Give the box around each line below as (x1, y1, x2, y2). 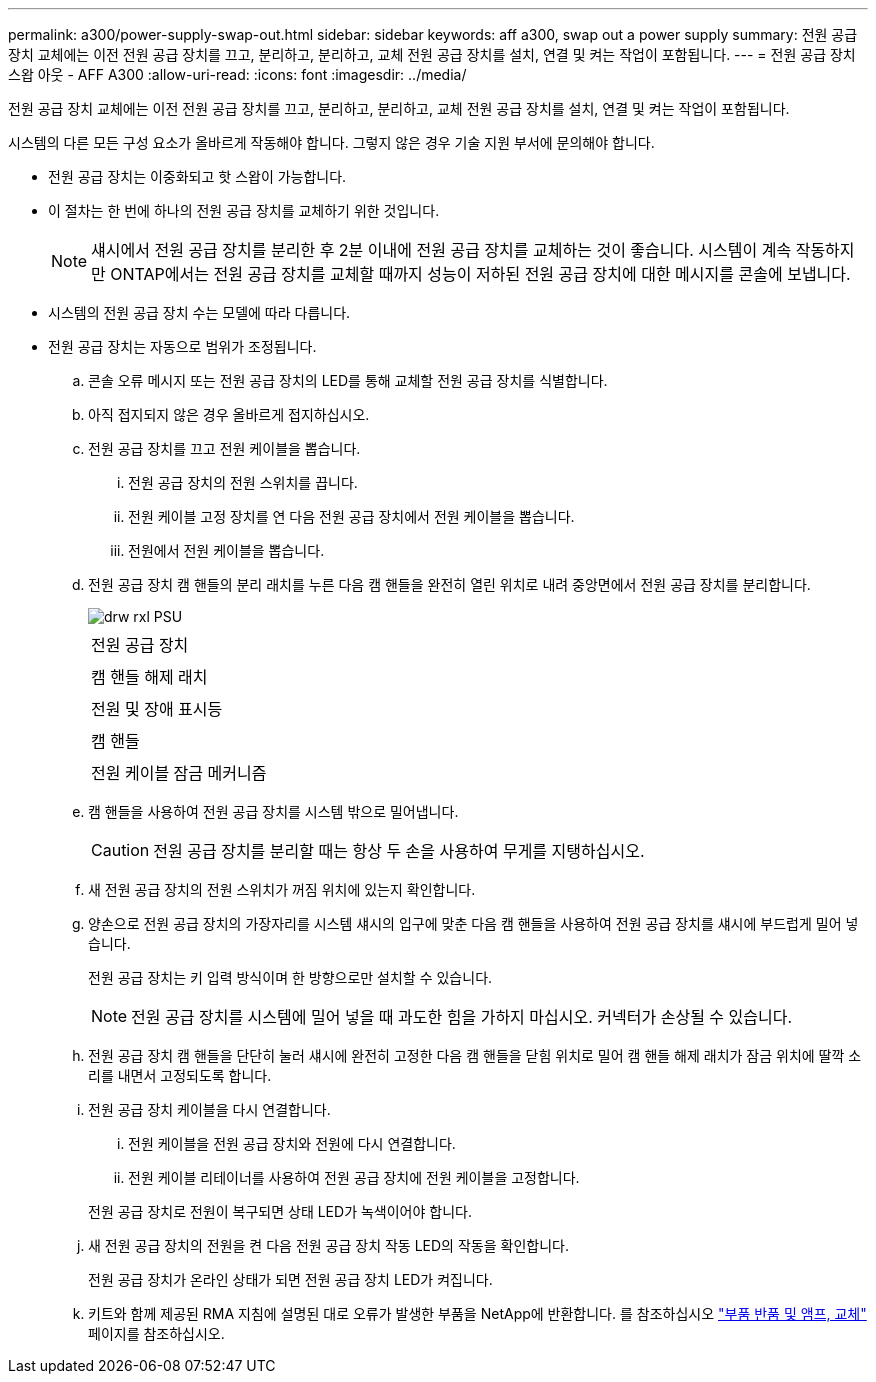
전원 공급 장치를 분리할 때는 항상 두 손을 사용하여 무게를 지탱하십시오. (153, 841, 645, 861)
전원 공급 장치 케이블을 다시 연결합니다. (88, 1101, 331, 1118)
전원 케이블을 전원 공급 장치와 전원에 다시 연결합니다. (128, 1135, 456, 1152)
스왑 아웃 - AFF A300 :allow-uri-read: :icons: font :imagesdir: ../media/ (8, 66, 467, 83)
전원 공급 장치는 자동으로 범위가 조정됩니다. (48, 338, 317, 355)
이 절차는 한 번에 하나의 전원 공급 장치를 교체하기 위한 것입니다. (48, 202, 440, 219)
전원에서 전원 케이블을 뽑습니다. (128, 542, 325, 559)
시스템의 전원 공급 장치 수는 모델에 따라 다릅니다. (48, 304, 351, 321)
